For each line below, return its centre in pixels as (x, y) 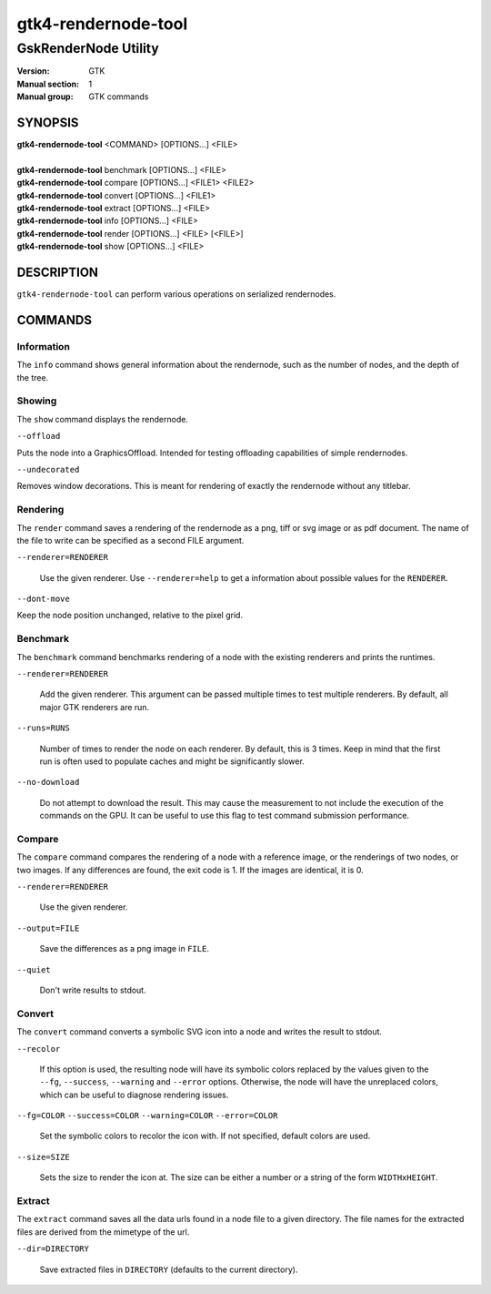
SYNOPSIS (48, 122)
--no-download (48, 782)
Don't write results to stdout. (93, 990)
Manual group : (45, 97)
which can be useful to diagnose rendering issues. (134, 1095)
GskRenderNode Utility (88, 48)
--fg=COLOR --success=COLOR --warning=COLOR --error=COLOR (147, 1116)
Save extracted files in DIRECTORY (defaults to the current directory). (169, 1269)
